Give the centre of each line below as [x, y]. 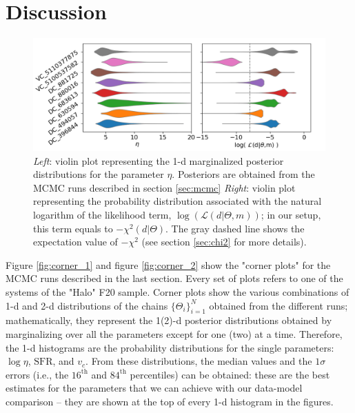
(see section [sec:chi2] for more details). [224, 242]
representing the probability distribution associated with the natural [177, 201]
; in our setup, [291, 215]
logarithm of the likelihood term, [102, 215]
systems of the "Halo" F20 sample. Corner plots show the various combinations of [177, 292]
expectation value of [75, 242]
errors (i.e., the [37, 374]
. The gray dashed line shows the [235, 228]
